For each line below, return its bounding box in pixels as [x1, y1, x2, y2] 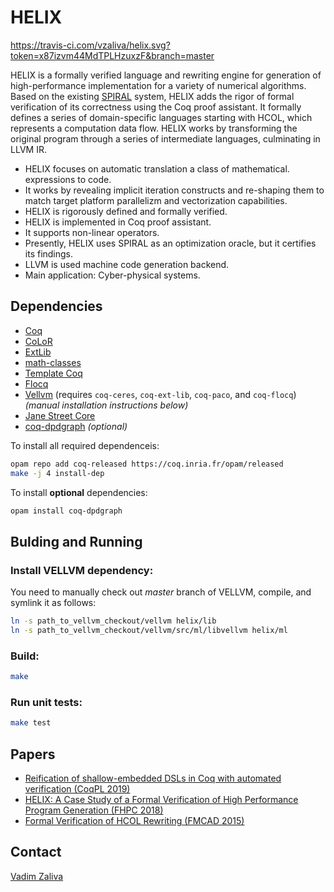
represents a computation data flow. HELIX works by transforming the [10, 122, 298, 134]
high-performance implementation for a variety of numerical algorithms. [10, 79, 307, 91]
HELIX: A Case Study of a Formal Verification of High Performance [24, 793, 299, 805]
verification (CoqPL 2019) [24, 782, 131, 795]
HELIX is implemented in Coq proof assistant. [24, 216, 212, 228]
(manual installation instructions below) [24, 399, 189, 411]
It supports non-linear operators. [24, 226, 160, 238]
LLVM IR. [10, 143, 47, 155]
